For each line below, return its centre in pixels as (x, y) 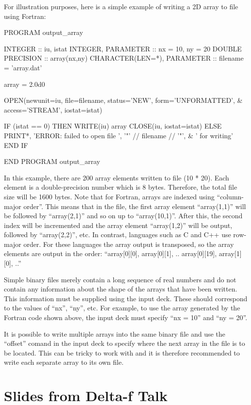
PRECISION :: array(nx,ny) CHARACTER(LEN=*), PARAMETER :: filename (124, 58)
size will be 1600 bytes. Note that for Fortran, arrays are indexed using (109, 196)
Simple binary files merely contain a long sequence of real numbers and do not (120, 279)
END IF (16, 145)
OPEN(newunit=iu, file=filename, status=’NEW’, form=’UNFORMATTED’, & (123, 100)
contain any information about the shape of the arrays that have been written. (121, 289)
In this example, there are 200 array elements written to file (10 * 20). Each (117, 177)
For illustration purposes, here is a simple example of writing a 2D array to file (121, 6)
